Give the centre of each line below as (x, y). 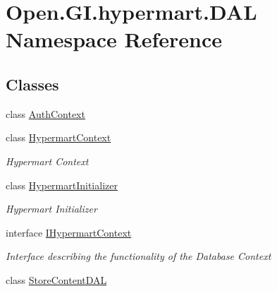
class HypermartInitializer (62, 185)
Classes (32, 84)
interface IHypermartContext (69, 232)
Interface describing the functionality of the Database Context (138, 256)
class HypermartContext (59, 137)
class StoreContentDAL (56, 279)
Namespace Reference (114, 39)
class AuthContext (45, 113)
